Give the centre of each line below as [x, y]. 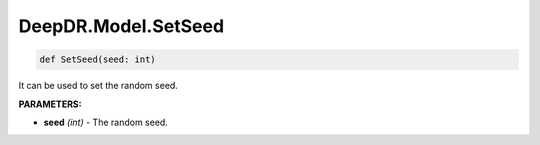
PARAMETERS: [50, 104]
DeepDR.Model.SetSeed [121, 26]
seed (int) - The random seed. [106, 122]
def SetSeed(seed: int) [98, 59]
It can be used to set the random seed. [98, 86]
